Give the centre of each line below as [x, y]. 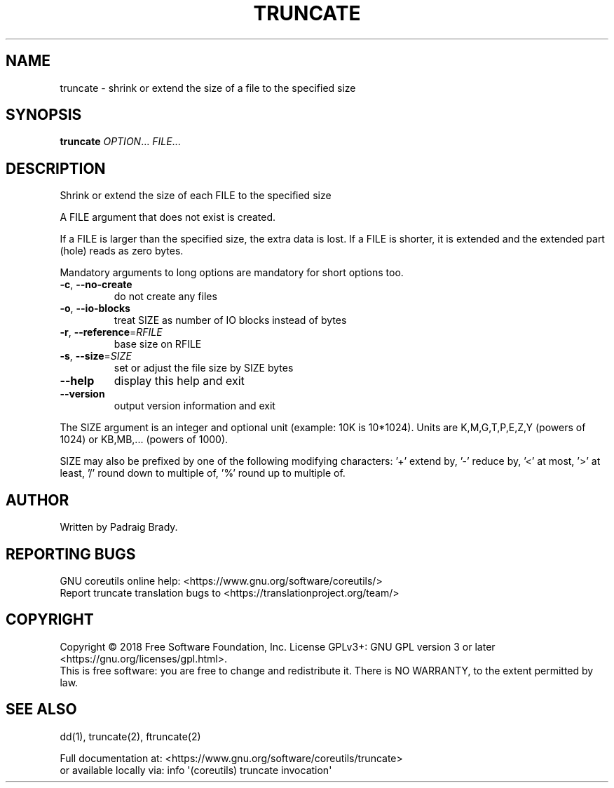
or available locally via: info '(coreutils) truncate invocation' [196, 770]
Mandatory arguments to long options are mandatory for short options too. [232, 273]
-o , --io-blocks [95, 308]
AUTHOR [37, 500]
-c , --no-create [96, 285]
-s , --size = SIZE [96, 356]
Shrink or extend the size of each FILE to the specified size [196, 196]
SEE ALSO [41, 709]
